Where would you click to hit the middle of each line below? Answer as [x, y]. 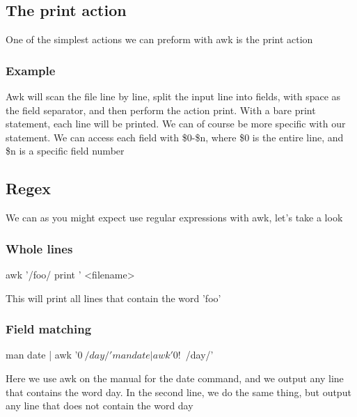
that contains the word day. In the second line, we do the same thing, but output [178, 392]
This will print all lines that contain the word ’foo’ [113, 298]
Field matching [49, 329]
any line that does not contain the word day [100, 406]
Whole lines [39, 248]
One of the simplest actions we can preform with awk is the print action [159, 39]
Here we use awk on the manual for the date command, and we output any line [175, 378]
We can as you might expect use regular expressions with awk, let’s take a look [174, 218]
